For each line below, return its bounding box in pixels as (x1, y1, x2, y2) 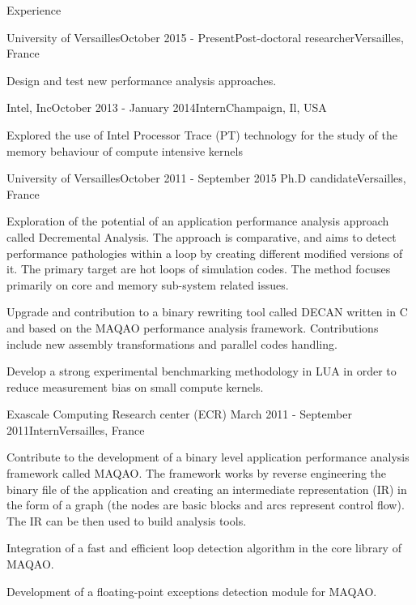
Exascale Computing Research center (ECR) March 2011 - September (6, 405, 352, 423)
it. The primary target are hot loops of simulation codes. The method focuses (6, 260, 391, 277)
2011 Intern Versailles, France (6, 421, 145, 438)
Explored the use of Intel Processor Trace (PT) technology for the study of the (6, 126, 397, 143)
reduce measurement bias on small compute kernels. (6, 378, 264, 395)
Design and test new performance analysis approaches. (6, 71, 277, 88)
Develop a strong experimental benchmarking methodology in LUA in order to (6, 363, 397, 380)
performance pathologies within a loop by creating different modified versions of (6, 244, 403, 261)
